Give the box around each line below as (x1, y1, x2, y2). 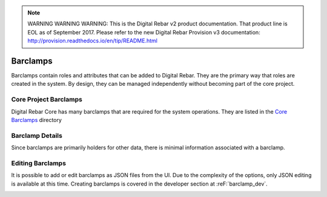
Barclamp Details (11, 131, 63, 140)
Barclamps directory (11, 117, 62, 123)
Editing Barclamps (11, 159, 67, 167)
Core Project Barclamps (11, 95, 83, 104)
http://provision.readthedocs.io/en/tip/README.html (27, 37, 157, 45)
